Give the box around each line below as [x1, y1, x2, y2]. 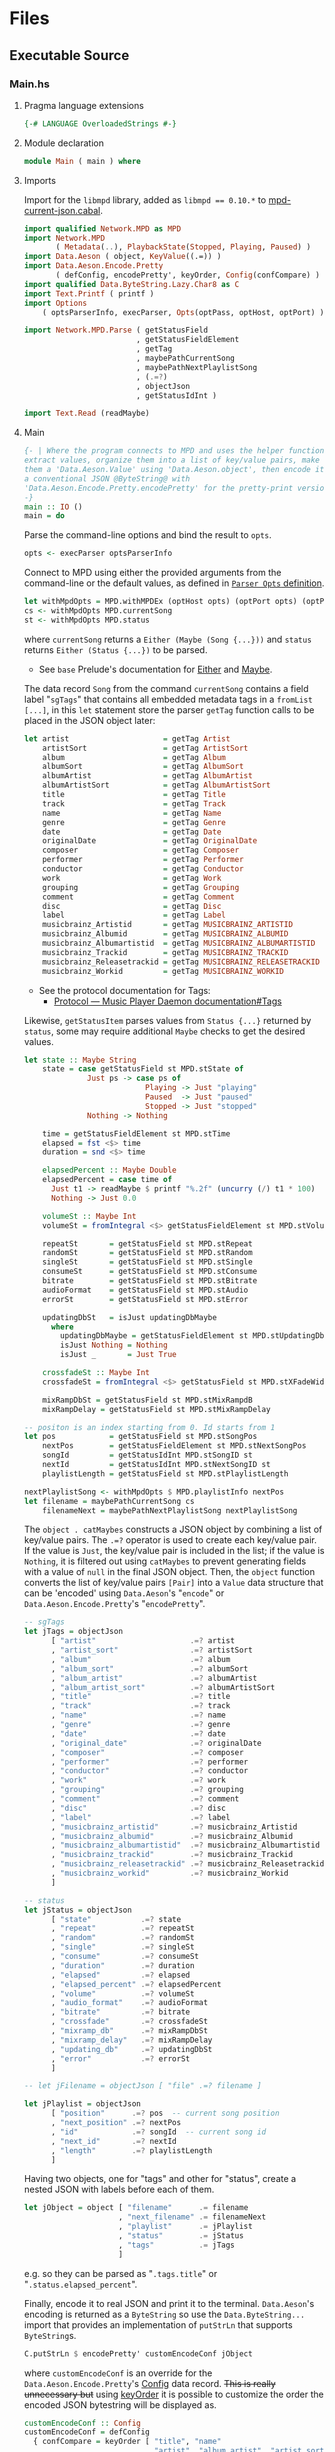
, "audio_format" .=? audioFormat [50, 1998, 209, 2008]
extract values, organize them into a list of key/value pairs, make [23, 455, 321, 466]
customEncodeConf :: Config [23, 2418, 141, 2428]
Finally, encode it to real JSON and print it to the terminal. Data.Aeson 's [23, 2297, 315, 2309]
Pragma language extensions [23, 99, 144, 111]
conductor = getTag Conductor [42, 864, 244, 874]
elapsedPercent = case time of [42, 1175, 173, 1185]
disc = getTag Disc [42, 901, 222, 911]
